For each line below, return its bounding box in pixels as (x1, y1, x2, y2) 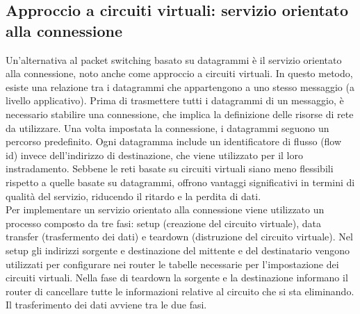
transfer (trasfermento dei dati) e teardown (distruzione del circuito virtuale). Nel (6, 229, 353, 244)
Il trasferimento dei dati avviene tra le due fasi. (6, 297, 207, 312)
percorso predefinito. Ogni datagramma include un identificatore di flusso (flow (6, 134, 342, 149)
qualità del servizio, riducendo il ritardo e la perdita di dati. (6, 188, 261, 203)
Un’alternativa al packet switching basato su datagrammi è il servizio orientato (6, 52, 342, 67)
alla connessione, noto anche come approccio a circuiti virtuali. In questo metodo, (6, 66, 353, 81)
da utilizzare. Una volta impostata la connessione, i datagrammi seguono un (6, 120, 329, 135)
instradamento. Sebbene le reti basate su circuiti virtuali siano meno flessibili (6, 161, 334, 176)
